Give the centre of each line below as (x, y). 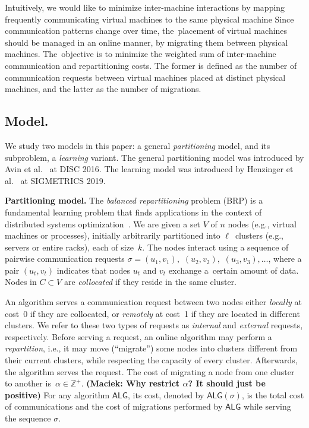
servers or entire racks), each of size (70, 247)
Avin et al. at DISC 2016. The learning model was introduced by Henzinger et (149, 169)
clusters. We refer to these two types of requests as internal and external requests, (154, 325)
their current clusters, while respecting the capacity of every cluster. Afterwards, (151, 360)
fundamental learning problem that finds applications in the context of (133, 212)
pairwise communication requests (65, 259)
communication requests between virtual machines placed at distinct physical (145, 77)
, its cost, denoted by (166, 394)
